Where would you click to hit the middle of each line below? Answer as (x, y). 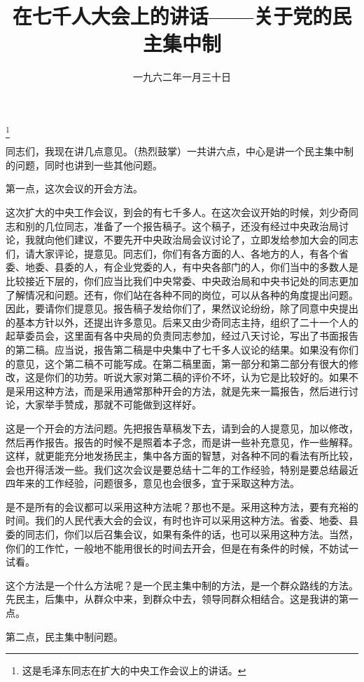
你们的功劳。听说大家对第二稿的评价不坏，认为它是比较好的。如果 (196, 377)
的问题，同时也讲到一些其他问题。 (84, 165)
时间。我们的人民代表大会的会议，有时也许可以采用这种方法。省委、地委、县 (182, 520)
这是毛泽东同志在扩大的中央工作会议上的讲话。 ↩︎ (134, 670)
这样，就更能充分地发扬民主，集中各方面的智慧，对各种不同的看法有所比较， (182, 456)
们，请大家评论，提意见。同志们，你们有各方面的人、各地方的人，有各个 (172, 253)
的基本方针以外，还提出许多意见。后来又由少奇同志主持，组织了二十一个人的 (182, 322)
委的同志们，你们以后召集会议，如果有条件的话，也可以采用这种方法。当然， (182, 534)
